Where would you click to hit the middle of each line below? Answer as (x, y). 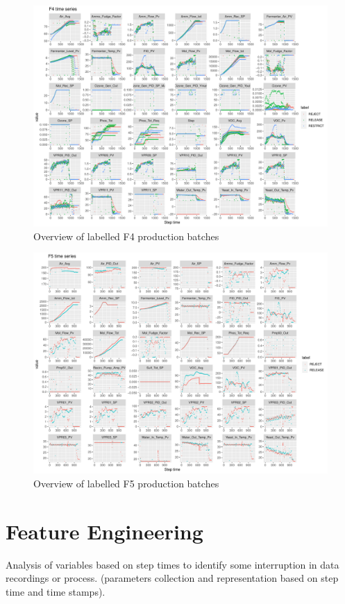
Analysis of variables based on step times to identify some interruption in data (172, 564)
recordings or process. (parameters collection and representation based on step (172, 578)
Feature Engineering (104, 531)
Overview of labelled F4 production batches (126, 236)
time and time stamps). (56, 591)
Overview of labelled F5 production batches (126, 483)
